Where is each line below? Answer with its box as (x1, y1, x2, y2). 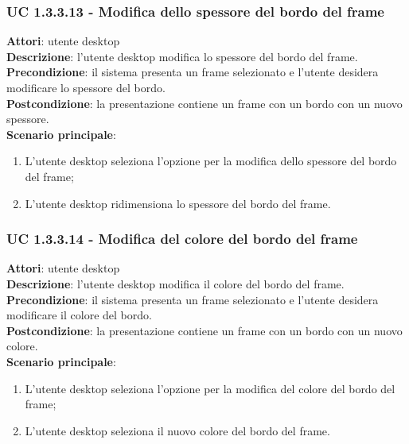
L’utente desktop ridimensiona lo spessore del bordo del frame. (25, 195, 331, 211)
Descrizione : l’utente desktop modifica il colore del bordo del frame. (6, 275, 345, 291)
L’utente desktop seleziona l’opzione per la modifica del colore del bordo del (25, 380, 395, 396)
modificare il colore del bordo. (6, 307, 152, 323)
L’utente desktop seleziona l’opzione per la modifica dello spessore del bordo (25, 153, 397, 169)
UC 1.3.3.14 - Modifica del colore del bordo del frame (6, 229, 358, 249)
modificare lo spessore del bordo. (6, 79, 166, 95)
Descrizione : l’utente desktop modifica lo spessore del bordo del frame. (6, 48, 358, 64)
